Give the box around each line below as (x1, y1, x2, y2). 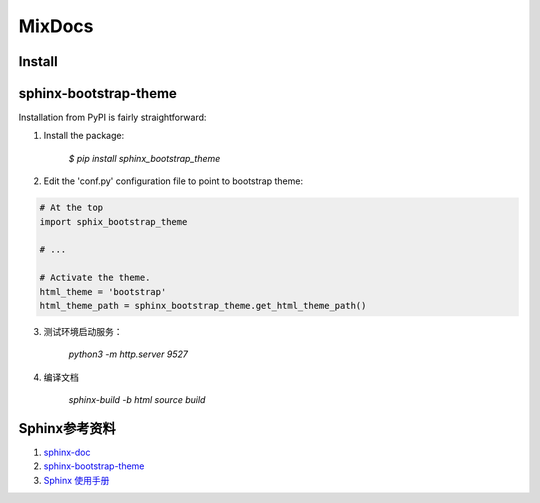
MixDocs (18, 15, 94, 37)
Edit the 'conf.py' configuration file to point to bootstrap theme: (43, 175, 304, 187)
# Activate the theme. (39, 272, 151, 284)
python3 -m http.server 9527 (68, 348, 189, 360)
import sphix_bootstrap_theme (39, 216, 188, 227)
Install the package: (43, 130, 125, 142)
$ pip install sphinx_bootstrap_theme (68, 152, 221, 164)
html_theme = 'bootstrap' (39, 286, 167, 297)
